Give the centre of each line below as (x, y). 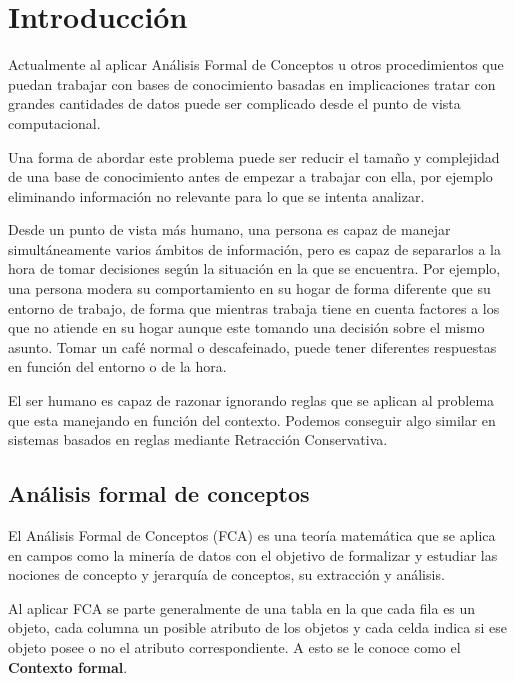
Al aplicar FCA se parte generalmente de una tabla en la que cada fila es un (242, 607)
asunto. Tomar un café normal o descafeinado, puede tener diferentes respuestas (252, 346)
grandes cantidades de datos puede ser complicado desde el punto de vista (234, 103)
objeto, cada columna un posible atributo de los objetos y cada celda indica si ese (257, 627)
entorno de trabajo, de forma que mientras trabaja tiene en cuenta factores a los (254, 307)
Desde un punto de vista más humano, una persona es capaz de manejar (229, 229)
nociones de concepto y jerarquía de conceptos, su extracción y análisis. (226, 574)
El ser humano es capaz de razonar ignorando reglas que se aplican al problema (251, 400)
